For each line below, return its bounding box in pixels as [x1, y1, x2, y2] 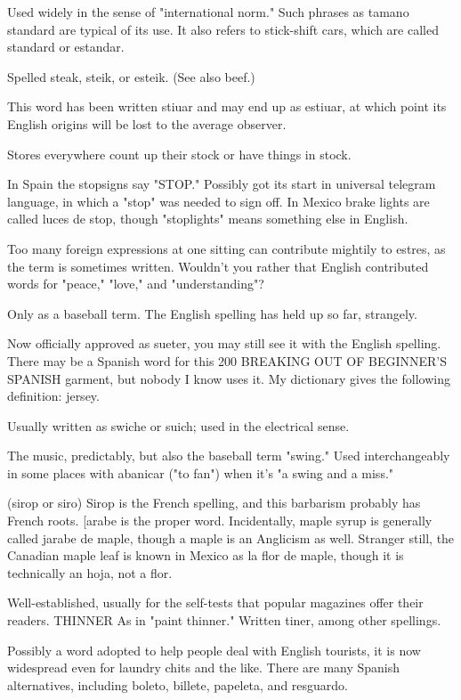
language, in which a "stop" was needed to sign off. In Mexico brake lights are [7, 191, 430, 210]
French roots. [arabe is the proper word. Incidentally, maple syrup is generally [7, 511, 433, 530]
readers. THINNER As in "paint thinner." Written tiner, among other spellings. [7, 611, 441, 630]
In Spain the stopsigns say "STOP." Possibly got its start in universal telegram [7, 175, 436, 193]
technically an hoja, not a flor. [7, 563, 173, 582]
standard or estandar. [7, 37, 125, 56]
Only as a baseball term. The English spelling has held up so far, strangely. [7, 304, 417, 322]
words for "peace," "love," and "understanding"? [7, 274, 264, 293]
